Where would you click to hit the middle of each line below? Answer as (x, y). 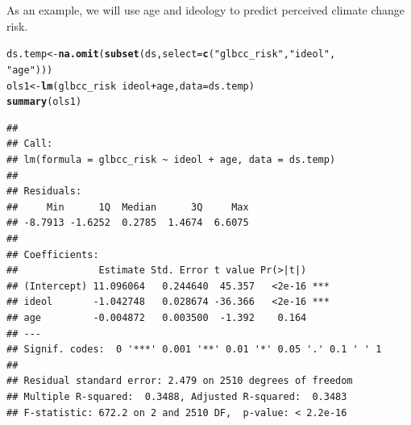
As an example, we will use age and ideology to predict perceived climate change (206, 10)
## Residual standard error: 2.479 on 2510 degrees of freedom (180, 381)
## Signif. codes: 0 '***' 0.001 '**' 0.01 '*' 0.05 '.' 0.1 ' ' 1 (194, 350)
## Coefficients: (53, 254)
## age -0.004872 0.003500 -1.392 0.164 (157, 317)
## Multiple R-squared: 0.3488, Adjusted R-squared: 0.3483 (177, 396)
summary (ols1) (44, 102)
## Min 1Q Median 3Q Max (128, 207)
